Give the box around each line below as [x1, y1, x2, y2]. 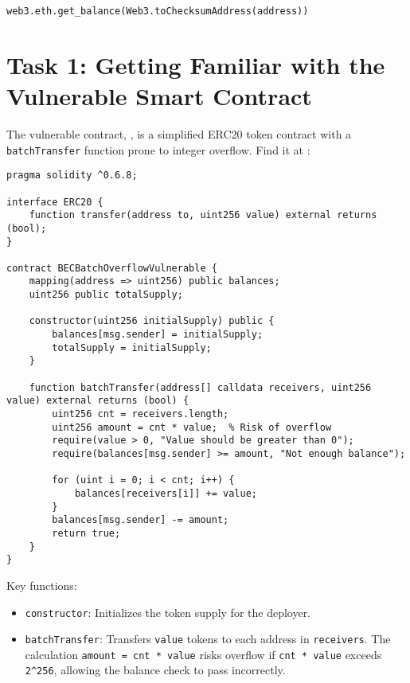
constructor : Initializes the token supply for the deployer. [25, 603, 311, 620]
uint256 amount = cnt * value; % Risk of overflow [52, 421, 332, 433]
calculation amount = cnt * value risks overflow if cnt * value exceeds [25, 646, 382, 662]
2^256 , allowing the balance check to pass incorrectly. [25, 662, 286, 678]
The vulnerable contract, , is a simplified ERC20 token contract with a [6, 125, 352, 142]
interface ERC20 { [6, 196, 103, 208]
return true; [52, 527, 121, 539]
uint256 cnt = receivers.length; [52, 408, 229, 420]
